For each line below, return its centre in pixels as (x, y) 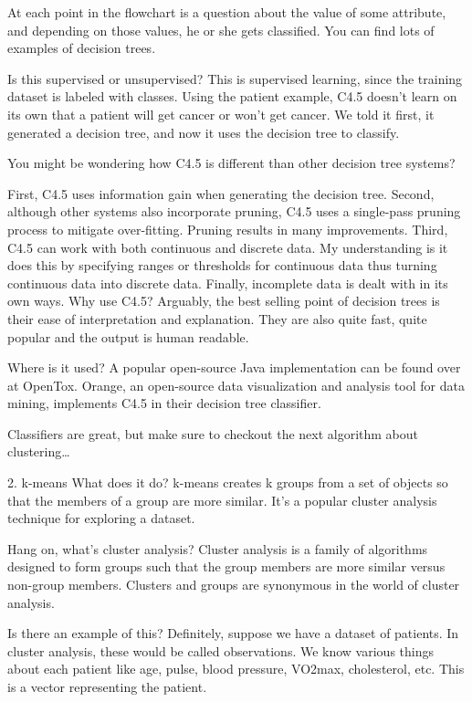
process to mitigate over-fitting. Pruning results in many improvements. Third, (228, 229)
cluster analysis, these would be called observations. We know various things (220, 650)
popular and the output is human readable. (128, 336)
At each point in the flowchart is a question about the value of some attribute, (227, 12)
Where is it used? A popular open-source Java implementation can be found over (234, 367)
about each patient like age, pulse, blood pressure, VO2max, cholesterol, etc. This (236, 669)
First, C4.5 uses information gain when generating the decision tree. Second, (221, 193)
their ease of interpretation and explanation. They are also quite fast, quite (217, 318)
